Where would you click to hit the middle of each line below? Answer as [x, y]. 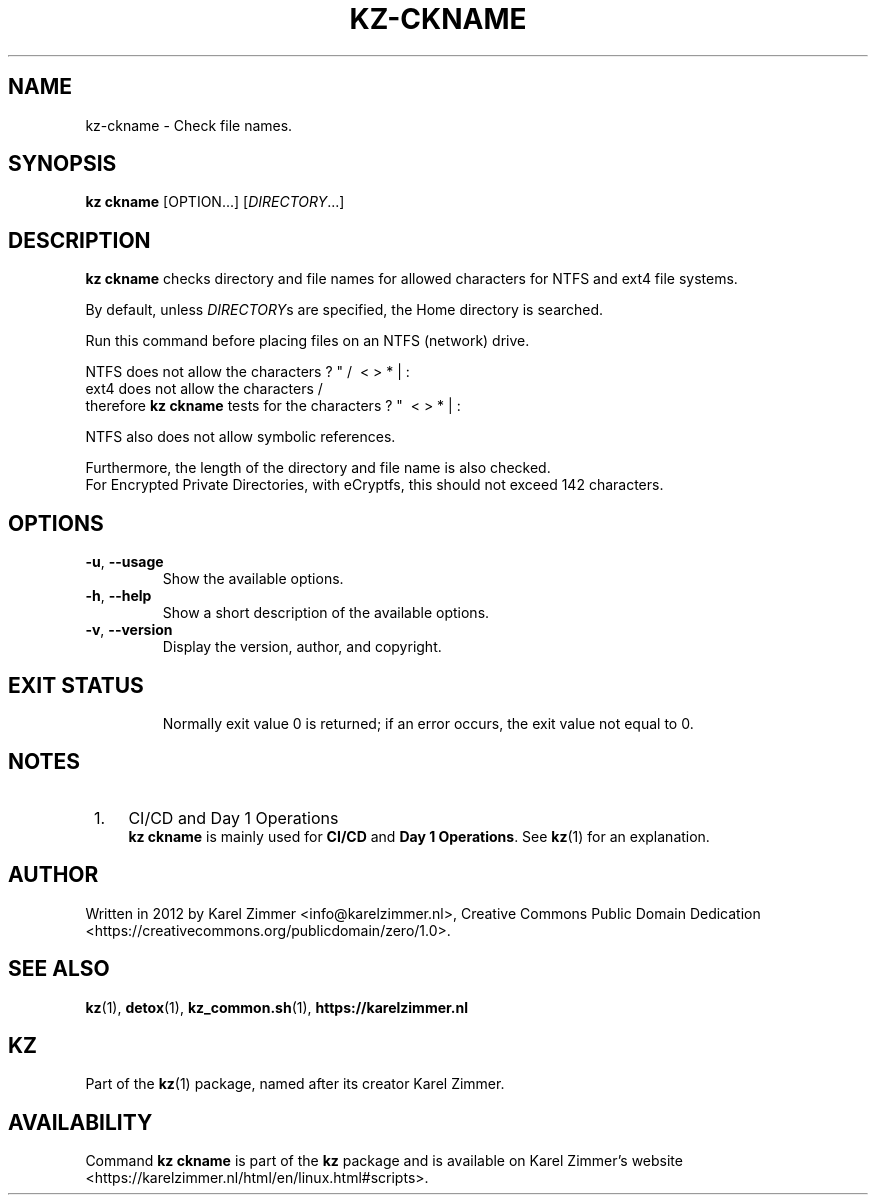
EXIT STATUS [76, 685]
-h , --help [118, 596]
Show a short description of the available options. [326, 613]
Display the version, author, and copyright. [302, 647]
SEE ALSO [59, 969]
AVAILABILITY [80, 1122]
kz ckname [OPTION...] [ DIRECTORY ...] [215, 202]
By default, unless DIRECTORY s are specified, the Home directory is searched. [344, 310]
